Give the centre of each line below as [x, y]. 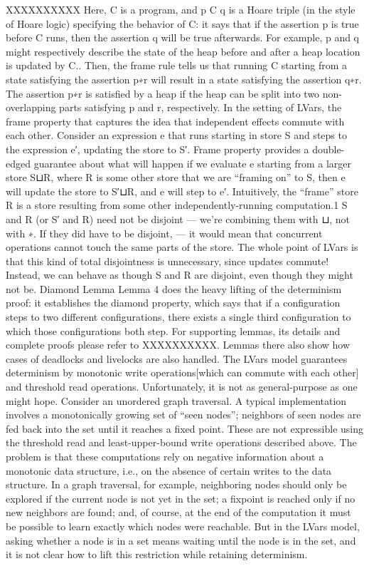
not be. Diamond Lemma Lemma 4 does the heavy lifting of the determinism [174, 288]
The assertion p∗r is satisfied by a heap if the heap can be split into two [163, 93]
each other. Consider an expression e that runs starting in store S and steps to [176, 135]
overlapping [31, 107]
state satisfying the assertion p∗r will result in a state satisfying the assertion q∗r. [184, 79]
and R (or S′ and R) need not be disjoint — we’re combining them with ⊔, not [178, 218]
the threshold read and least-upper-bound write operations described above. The [181, 442]
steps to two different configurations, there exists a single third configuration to [178, 317]
